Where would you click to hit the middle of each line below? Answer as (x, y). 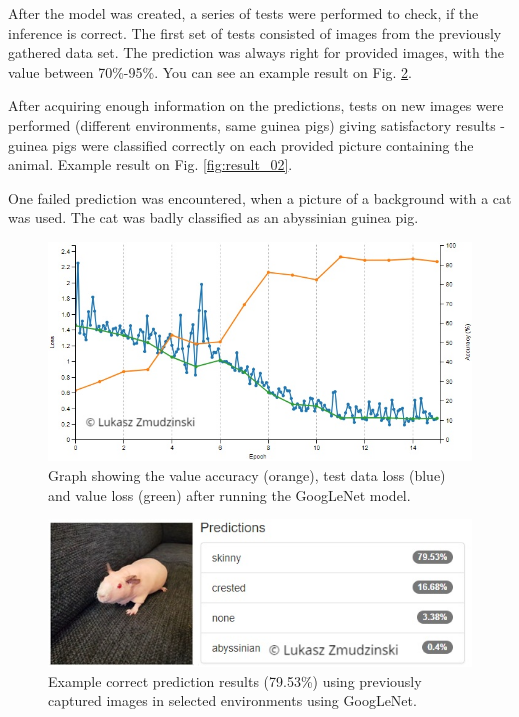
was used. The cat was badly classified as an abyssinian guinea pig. (213, 217)
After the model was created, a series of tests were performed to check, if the (243, 13)
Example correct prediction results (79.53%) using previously (235, 680)
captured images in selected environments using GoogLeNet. (232, 700)
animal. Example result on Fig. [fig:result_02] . (150, 164)
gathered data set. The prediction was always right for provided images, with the (256, 52)
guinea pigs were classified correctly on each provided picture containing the (241, 144)
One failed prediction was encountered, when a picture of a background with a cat (260, 197)
